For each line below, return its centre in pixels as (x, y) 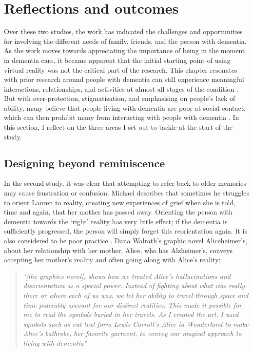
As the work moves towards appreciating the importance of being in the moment (125, 50)
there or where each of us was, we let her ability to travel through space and (136, 295)
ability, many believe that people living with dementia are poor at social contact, (125, 108)
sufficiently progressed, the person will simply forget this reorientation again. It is (126, 231)
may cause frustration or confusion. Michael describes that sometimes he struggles (126, 193)
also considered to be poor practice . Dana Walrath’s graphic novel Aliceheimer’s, (126, 241)
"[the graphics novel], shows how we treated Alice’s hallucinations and (127, 276)
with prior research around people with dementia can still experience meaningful (124, 79)
